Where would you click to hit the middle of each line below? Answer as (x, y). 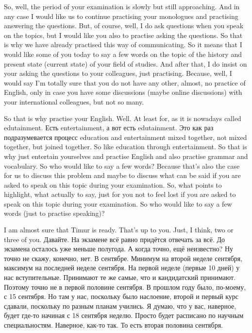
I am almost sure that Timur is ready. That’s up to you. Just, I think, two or (119, 230)
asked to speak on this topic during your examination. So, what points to (113, 184)
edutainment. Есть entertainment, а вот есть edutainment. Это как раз (109, 128)
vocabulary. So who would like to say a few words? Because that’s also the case (122, 166)
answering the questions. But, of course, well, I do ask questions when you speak (124, 26)
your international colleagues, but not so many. (74, 101)
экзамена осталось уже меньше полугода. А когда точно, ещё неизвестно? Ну (119, 249)
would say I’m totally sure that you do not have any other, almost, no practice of (125, 82)
